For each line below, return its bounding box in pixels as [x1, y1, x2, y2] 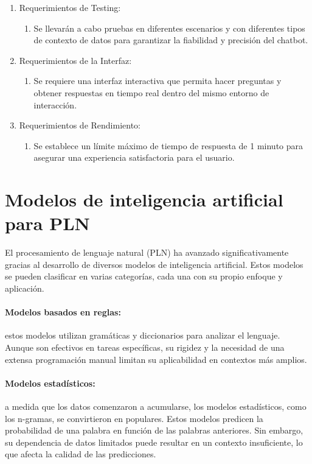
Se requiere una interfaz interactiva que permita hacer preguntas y [33, 74, 282, 87]
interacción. [33, 98, 77, 111]
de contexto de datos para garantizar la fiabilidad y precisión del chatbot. [33, 33, 308, 46]
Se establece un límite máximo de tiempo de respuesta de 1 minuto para [33, 139, 303, 152]
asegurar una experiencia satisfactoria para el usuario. [33, 151, 235, 164]
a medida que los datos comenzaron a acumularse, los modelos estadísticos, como [5, 400, 307, 412]
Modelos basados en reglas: [5, 306, 121, 318]
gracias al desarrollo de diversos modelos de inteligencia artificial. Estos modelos [5, 258, 303, 270]
